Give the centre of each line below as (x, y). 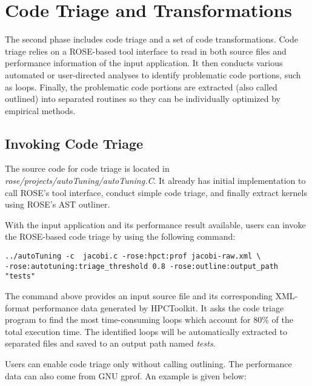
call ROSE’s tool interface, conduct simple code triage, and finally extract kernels (156, 192)
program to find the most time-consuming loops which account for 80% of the (149, 320)
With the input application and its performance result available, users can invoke (155, 224)
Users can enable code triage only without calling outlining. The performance (148, 363)
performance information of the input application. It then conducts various (144, 63)
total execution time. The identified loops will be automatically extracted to (146, 331)
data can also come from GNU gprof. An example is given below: (126, 375)
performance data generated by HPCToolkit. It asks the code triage (158, 307)
